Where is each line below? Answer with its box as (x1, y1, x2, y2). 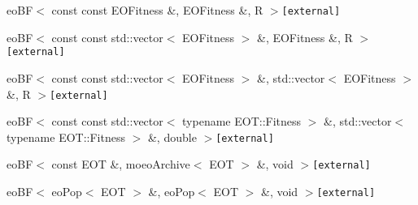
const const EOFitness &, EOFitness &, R (51, 2, 263, 18)
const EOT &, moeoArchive (51, 156, 190, 173)
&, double (147, 128, 197, 145)
